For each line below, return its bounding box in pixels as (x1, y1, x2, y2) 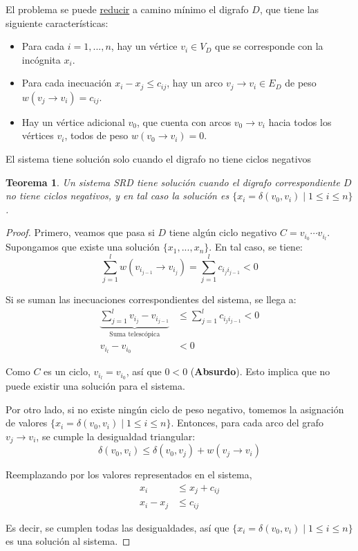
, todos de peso (64, 128, 129, 143)
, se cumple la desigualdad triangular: (36, 428, 196, 443)
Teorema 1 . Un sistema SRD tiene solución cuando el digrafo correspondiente (6, 174, 340, 189)
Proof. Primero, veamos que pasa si (6, 225, 155, 240)
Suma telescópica (109, 330, 160, 338)
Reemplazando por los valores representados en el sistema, (6, 467, 252, 482)
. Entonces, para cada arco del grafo (171, 415, 323, 430)
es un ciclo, (44, 364, 91, 379)
